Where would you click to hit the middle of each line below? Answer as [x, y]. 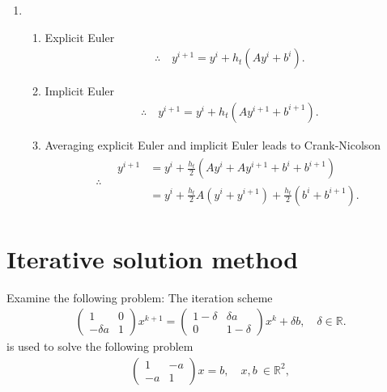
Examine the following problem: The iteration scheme [140, 297]
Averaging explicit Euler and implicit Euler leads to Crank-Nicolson [213, 144]
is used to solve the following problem [100, 346]
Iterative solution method [153, 258]
